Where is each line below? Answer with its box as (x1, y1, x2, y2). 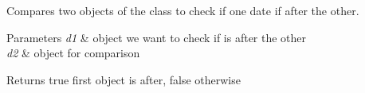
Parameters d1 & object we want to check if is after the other (6, 29, 307, 45)
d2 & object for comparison (6, 45, 140, 61)
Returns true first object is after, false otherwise (6, 71, 241, 87)
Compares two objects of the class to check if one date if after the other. (6, 2, 359, 18)
